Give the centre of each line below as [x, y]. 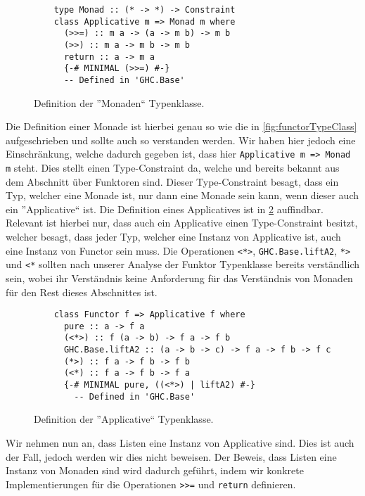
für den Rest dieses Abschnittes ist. [82, 292]
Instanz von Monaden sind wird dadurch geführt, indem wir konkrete [155, 470]
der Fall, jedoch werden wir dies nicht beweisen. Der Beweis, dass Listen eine [171, 456]
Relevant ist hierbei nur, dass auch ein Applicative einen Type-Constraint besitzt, [182, 223]
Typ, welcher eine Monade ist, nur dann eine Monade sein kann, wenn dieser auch [182, 195]
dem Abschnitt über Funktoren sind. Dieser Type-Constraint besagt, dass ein [172, 181]
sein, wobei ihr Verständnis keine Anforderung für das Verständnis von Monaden [179, 278]
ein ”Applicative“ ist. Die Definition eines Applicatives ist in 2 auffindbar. [165, 209]
